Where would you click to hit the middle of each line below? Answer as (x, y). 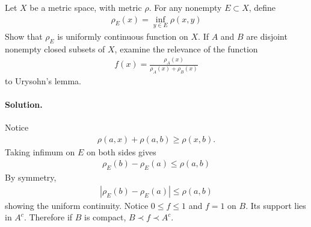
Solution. (24, 104)
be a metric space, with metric (86, 7)
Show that (24, 36)
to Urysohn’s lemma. (43, 80)
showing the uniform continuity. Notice (77, 205)
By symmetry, (31, 177)
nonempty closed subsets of (55, 48)
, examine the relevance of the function (186, 48)
